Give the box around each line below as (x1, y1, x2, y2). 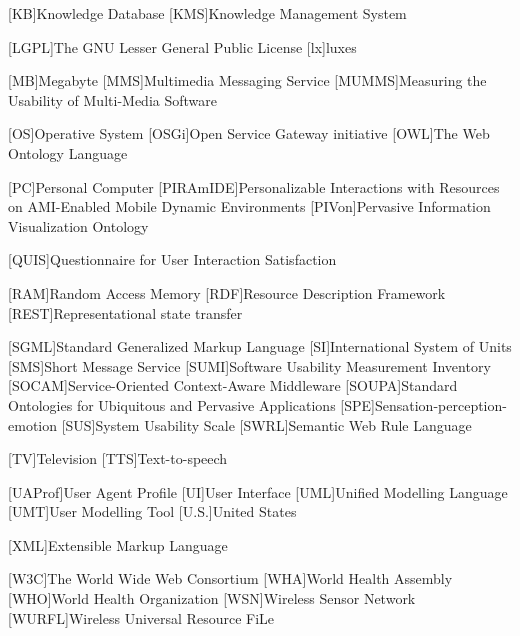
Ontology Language (8, 142, 128, 163)
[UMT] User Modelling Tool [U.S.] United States (8, 501, 297, 522)
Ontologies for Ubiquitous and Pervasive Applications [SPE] (8, 394, 375, 415)
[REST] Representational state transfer (8, 302, 243, 323)
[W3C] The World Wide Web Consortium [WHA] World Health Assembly (8, 568, 453, 589)
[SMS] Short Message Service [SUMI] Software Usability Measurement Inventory (8, 355, 491, 376)
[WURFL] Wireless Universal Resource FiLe (8, 607, 275, 628)
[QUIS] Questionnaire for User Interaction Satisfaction (8, 249, 337, 270)
